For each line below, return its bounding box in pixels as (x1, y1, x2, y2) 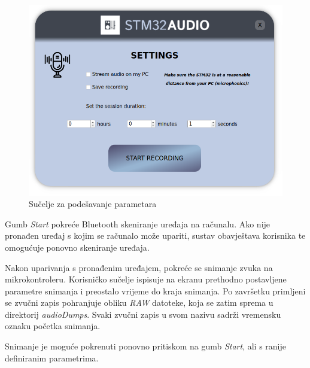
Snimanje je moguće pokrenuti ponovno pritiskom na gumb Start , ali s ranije (5, 340, 286, 352)
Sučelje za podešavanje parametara (29, 197, 157, 210)
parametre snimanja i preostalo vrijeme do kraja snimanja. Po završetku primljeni (5, 284, 306, 297)
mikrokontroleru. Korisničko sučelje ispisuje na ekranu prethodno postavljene (5, 273, 287, 285)
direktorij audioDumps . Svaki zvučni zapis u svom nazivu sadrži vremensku (5, 308, 281, 320)
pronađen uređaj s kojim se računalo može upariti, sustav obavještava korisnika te (5, 229, 306, 242)
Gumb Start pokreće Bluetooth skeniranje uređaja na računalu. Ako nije (5, 217, 271, 230)
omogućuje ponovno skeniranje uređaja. (5, 241, 150, 253)
